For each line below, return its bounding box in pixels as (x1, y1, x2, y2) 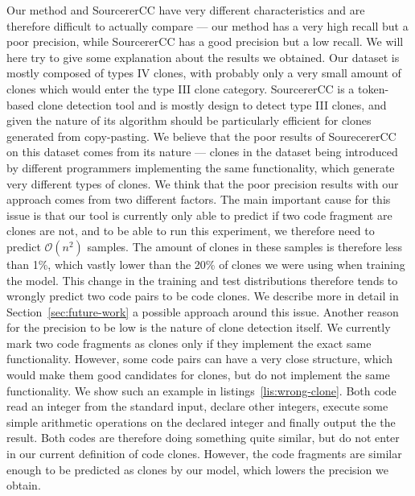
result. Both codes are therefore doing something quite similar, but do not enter (6, 429, 400, 446)
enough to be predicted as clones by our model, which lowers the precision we (6, 461, 388, 477)
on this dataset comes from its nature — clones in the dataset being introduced (6, 143, 398, 160)
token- (358, 80, 389, 97)
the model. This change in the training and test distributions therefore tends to (6, 271, 398, 288)
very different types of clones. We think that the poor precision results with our (6, 175, 399, 192)
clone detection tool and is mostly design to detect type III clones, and (37, 96, 387, 113)
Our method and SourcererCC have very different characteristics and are (6, 2, 365, 18)
